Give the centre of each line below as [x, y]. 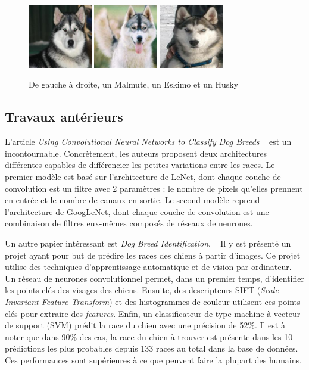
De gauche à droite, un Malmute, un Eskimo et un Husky [134, 84]
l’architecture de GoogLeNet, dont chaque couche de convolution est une [137, 211]
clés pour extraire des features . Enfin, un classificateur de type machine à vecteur [153, 313]
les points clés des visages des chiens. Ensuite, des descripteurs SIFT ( [133, 290]
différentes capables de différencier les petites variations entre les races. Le [140, 165]
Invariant [22, 301]
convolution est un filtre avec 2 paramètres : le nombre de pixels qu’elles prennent [154, 188]
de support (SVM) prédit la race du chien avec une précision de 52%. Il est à [145, 325]
